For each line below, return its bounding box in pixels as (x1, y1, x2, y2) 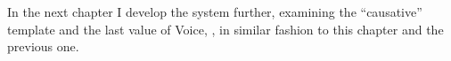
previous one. (7, 37, 79, 56)
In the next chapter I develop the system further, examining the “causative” (7, 3, 422, 20)
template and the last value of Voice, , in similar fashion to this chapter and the (7, 19, 444, 38)
